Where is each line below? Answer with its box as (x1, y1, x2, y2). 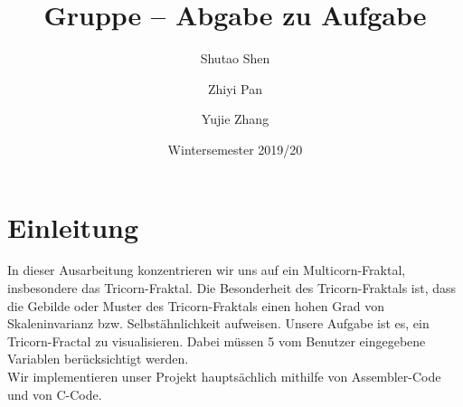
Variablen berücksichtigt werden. (7, 349, 189, 368)
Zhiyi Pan (207, 79, 263, 98)
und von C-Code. (7, 384, 102, 403)
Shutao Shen (200, 49, 270, 68)
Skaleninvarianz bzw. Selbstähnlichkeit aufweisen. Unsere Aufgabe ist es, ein (7, 314, 430, 333)
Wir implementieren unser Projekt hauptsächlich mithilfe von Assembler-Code (7, 367, 441, 385)
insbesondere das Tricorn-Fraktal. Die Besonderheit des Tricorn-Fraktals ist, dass (7, 279, 457, 298)
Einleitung (7, 208, 139, 245)
